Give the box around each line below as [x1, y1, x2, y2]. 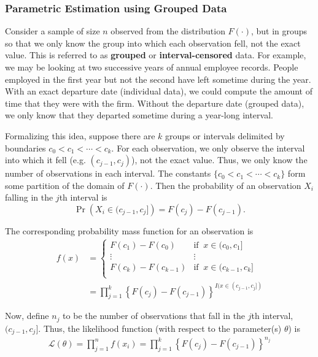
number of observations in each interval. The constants [5, 167, 211, 180]
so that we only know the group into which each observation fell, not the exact [5, 36, 301, 49]
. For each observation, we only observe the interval [111, 141, 305, 154]
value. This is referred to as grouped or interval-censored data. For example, [5, 48, 306, 61]
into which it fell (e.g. [5, 153, 86, 166]
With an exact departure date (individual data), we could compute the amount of [5, 85, 313, 98]
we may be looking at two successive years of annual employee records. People [5, 61, 298, 73]
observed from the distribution [111, 25, 225, 37]
